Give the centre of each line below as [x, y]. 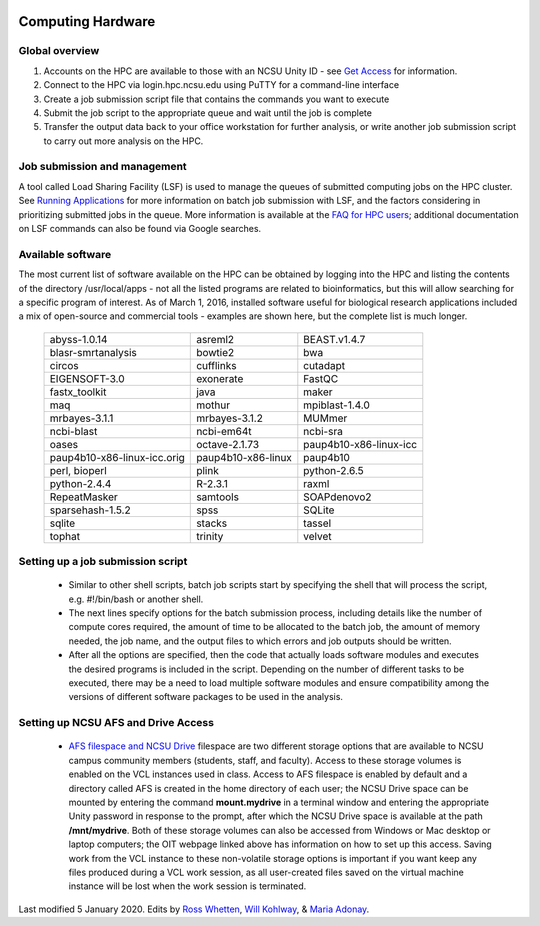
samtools [218, 497]
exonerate [220, 378]
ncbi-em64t [224, 431]
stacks [212, 523]
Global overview [59, 51]
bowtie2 [215, 352]
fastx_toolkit [78, 392]
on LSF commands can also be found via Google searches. [140, 229]
